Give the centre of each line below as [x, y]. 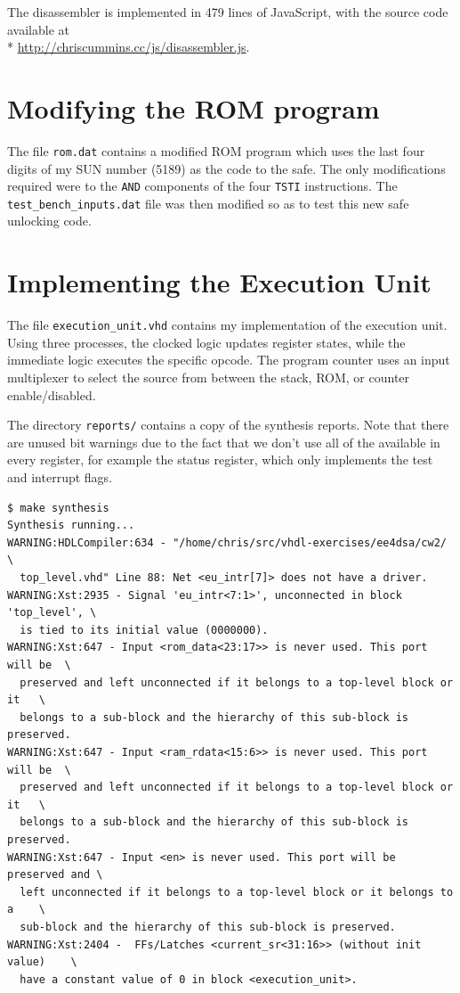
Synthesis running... [71, 525]
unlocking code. [49, 221]
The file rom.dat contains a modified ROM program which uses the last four [216, 150]
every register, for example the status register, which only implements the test [220, 460]
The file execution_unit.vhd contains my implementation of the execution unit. [227, 325]
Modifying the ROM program [194, 107]
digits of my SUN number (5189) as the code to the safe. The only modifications [226, 168]
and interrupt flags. [60, 477]
